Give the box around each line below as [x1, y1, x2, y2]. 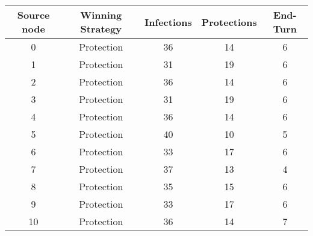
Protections [201, 14, 257, 29]
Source [17, 8, 50, 22]
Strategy [80, 22, 122, 36]
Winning [80, 8, 122, 22]
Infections [144, 14, 192, 29]
